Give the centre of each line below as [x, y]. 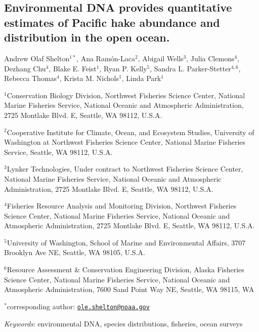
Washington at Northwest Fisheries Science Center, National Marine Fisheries [125, 142]
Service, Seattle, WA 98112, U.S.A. [58, 152]
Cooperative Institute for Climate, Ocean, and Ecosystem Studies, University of [131, 132]
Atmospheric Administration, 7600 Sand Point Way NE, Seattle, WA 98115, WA [129, 289]
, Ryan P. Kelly [123, 68]
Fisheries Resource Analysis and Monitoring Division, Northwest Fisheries [122, 206]
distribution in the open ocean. [87, 37]
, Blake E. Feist [73, 68]
